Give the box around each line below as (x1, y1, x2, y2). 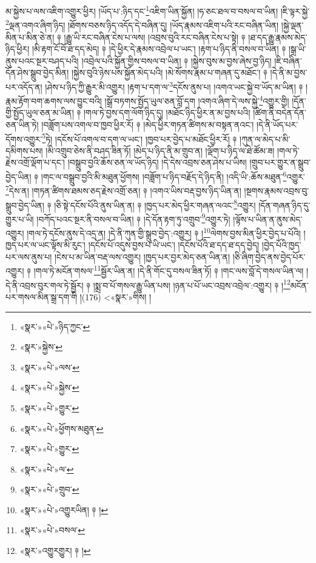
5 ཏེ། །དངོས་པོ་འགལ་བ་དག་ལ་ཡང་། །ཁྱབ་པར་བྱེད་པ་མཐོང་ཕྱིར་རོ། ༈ (42, 130, 237, 145)
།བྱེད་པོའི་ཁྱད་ (261, 238, 301, 251)
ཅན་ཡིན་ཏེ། (5, 118, 39, 130)
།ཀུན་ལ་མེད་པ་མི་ (240, 132, 291, 145)
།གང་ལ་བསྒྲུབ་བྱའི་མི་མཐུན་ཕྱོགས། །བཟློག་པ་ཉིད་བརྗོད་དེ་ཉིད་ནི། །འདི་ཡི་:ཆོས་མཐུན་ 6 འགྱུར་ (41, 169, 305, 183)
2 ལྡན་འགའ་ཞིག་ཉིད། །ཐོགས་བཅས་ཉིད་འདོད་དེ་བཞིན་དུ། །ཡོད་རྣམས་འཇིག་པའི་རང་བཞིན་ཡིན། (5, 17, 279, 31)
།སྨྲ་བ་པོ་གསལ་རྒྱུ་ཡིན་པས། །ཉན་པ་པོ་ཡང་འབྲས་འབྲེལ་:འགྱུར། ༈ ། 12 (93, 277, 291, 291)
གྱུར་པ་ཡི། (5, 212, 34, 225)
